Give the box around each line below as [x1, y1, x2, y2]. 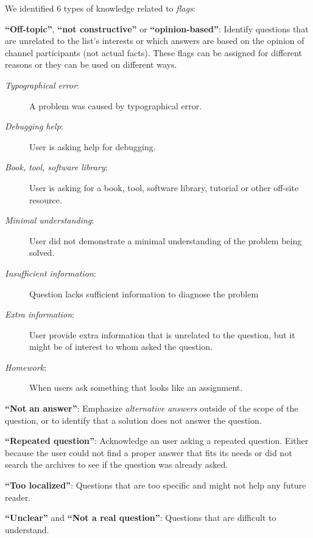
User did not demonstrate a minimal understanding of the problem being [29, 234, 302, 247]
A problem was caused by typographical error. [29, 99, 202, 112]
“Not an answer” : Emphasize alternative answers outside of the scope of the [5, 402, 298, 415]
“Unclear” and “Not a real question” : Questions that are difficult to [5, 511, 276, 524]
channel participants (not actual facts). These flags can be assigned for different [5, 46, 302, 59]
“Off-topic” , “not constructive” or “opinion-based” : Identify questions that [5, 22, 309, 35]
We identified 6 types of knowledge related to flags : [5, 2, 195, 14]
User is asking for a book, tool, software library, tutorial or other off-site [29, 181, 299, 194]
